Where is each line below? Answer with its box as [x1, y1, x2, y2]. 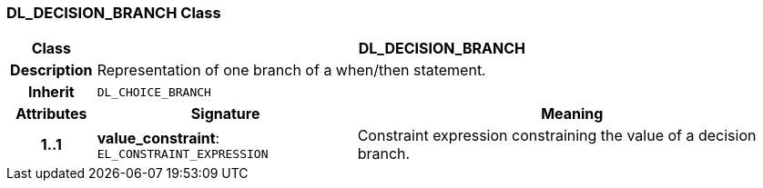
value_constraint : [97, 128, 220, 147]
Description [10, 61, 93, 80]
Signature [190, 104, 260, 124]
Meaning [541, 104, 604, 124]
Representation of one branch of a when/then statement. [97, 61, 486, 80]
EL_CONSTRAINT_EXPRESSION [97, 146, 269, 161]
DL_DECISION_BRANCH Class [6, 4, 221, 22]
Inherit [27, 83, 75, 102]
